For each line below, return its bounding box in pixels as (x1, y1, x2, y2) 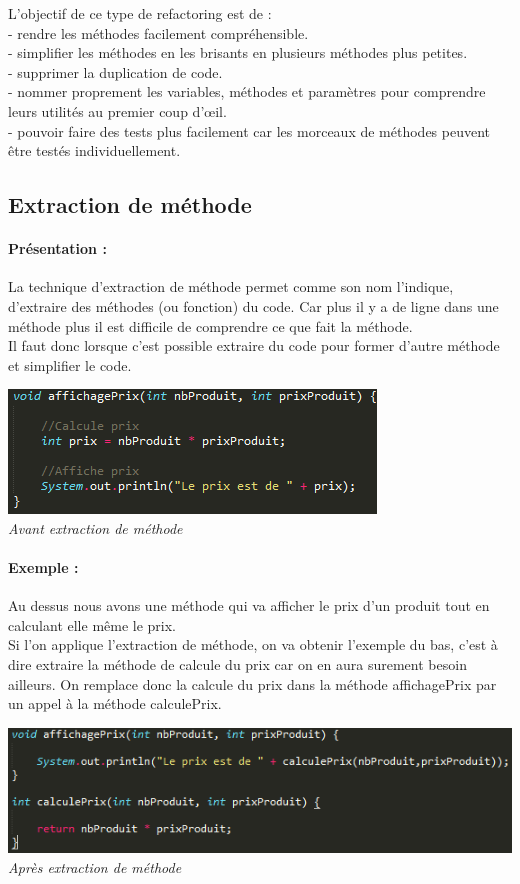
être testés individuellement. (8, 140, 181, 161)
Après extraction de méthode (8, 856, 182, 877)
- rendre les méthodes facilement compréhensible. (8, 22, 309, 43)
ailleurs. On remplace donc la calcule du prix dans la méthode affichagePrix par (8, 673, 497, 694)
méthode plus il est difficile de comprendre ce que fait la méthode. (8, 315, 413, 336)
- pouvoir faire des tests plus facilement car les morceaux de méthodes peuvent (8, 120, 491, 141)
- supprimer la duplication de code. (8, 61, 223, 82)
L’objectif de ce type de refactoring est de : (8, 3, 272, 23)
